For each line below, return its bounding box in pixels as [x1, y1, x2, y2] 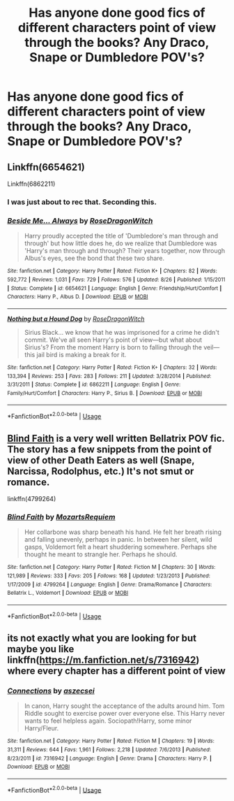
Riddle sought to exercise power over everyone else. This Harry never [24, 709, 225, 718]
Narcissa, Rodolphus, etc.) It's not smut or [7, 465, 194, 477]
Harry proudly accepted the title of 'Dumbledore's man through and [24, 232, 219, 240]
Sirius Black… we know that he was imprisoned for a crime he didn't [24, 328, 219, 336]
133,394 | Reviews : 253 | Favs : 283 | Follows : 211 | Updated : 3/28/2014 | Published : [7, 373, 212, 380]
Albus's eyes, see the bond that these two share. [24, 254, 165, 263]
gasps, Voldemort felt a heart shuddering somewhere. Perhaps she [24, 543, 217, 551]
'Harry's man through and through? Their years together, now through [24, 247, 226, 255]
